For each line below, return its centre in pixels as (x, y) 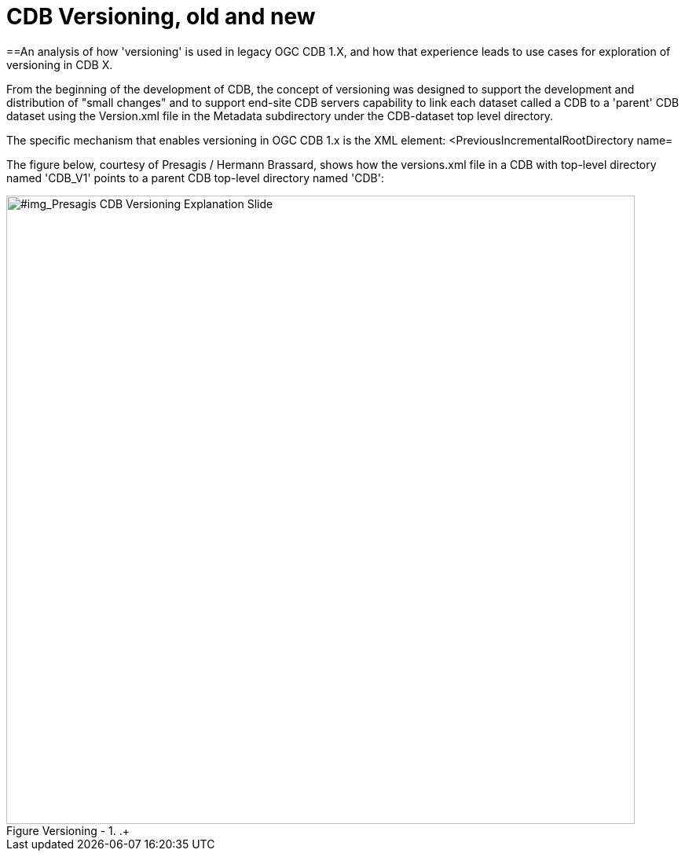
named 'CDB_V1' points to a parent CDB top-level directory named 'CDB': (195, 178)
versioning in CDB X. (60, 64)
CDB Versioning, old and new (161, 16)
